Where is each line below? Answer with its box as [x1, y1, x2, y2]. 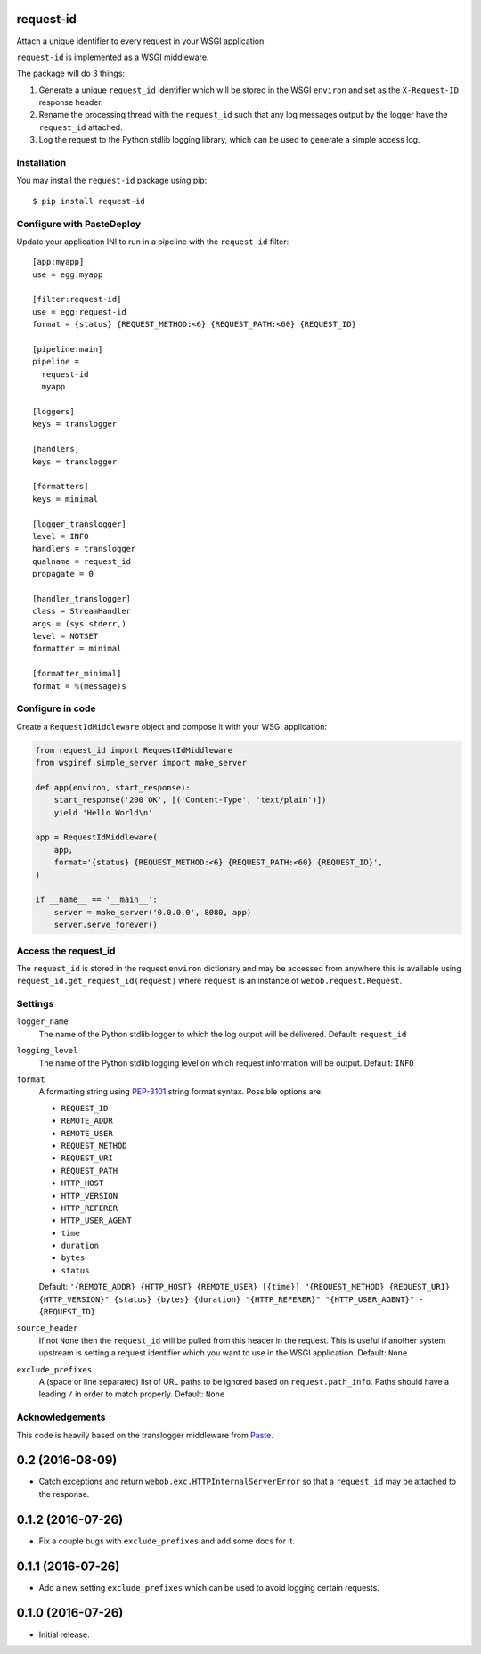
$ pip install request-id [32, 196, 146, 206]
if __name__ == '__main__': [35, 895, 158, 905]
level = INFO [32, 531, 89, 541]
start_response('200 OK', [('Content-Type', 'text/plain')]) [53, 795, 327, 806]
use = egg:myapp [32, 269, 103, 280]
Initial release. [38, 1629, 90, 1640]
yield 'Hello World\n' [53, 807, 153, 817]
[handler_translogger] [32, 594, 132, 603]
